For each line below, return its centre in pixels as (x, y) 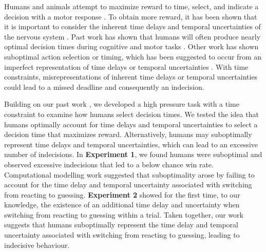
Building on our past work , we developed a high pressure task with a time (122, 104)
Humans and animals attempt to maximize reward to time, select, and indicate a (131, 6)
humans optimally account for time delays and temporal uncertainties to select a (131, 124)
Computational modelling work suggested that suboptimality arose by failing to (129, 174)
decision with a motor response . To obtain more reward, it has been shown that (131, 16)
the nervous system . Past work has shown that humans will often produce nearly (132, 36)
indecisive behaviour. (37, 245)
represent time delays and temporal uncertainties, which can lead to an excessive (131, 144)
